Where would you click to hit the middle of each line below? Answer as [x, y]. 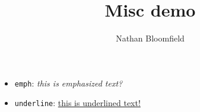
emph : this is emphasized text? [69, 83]
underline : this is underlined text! [77, 103]
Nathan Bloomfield [150, 38]
